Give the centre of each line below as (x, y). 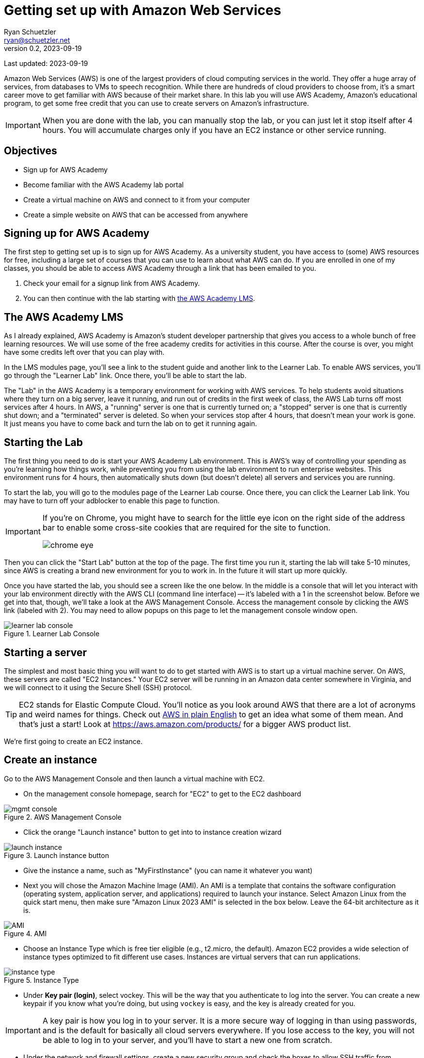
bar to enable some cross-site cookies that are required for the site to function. (186, 528)
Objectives (31, 151)
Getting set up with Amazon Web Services (143, 10)
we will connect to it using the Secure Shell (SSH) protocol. (98, 687)
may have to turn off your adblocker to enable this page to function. (112, 501)
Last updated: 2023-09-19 (46, 63)
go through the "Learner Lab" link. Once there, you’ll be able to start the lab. (125, 376)
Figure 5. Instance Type (41, 980)
